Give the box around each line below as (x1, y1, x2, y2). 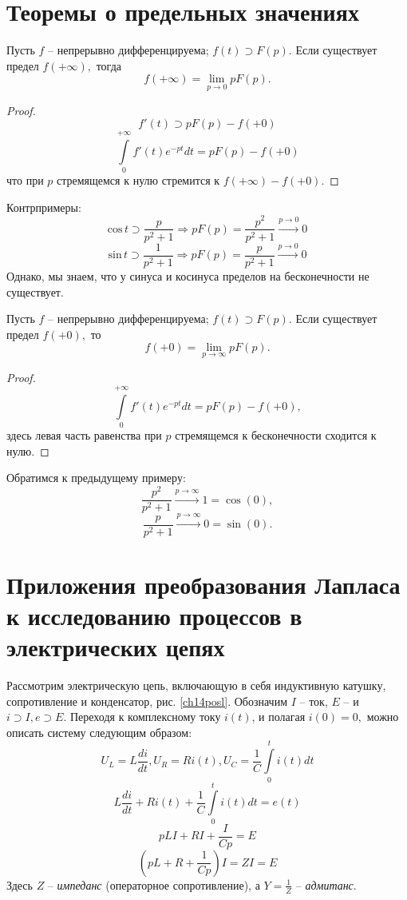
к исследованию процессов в (6, 599, 302, 631)
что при (6, 172, 44, 189)
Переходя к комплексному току (70, 708, 221, 725)
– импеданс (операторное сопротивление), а (47, 876, 260, 893)
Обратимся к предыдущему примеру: (6, 469, 186, 486)
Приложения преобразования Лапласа (6, 567, 401, 600)
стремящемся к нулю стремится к (57, 172, 220, 189)
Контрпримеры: (6, 198, 81, 215)
